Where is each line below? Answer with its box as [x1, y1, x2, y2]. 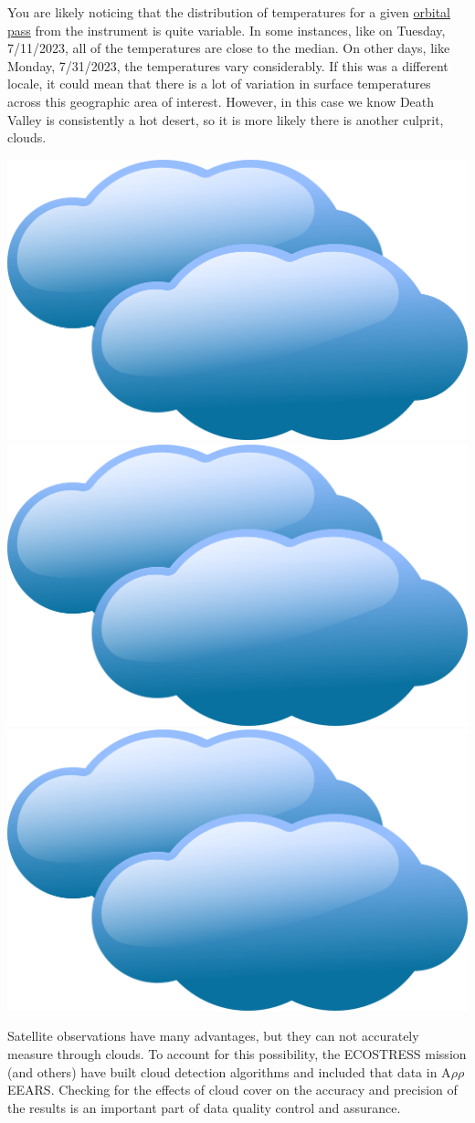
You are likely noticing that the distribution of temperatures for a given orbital [7, 3, 451, 21]
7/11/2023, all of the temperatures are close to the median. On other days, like [7, 38, 450, 58]
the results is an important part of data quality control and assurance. [7, 1097, 401, 1117]
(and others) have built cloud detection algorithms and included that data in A [7, 1062, 451, 1081]
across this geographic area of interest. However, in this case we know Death [7, 91, 435, 110]
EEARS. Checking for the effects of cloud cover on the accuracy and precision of [7, 1080, 458, 1099]
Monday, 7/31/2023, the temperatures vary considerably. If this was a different [7, 56, 449, 75]
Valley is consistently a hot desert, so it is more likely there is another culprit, [7, 110, 444, 129]
